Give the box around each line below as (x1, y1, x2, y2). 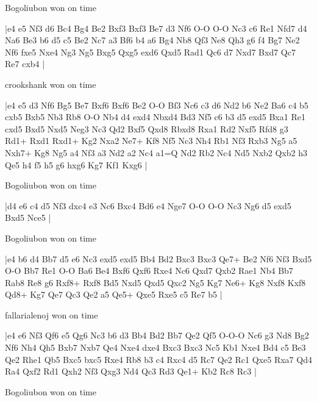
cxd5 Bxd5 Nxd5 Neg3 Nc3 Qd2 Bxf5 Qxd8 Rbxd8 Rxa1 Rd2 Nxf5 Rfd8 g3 (5, 122, 288, 135)
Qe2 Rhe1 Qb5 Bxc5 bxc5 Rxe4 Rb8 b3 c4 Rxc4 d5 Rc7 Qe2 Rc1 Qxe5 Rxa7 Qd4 (5, 353, 312, 365)
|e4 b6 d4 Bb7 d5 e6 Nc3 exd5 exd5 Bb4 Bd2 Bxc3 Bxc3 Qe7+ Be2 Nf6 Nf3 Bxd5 (5, 252, 312, 265)
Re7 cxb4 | (5, 57, 45, 70)
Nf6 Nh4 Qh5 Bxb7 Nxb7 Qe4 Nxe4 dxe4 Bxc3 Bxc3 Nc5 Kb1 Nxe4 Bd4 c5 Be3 (5, 341, 306, 354)
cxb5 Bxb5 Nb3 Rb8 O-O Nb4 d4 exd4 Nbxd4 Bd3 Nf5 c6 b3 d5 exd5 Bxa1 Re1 (5, 110, 305, 123)
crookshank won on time (5, 77, 96, 90)
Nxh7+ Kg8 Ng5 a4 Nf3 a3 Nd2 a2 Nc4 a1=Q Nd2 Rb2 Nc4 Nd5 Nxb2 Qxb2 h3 (5, 146, 308, 159)
